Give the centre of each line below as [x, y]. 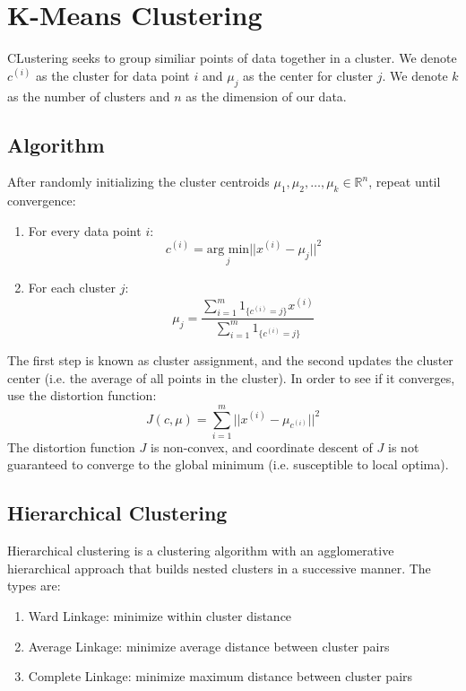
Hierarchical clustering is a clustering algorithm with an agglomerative [201, 551]
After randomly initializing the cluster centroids [138, 182]
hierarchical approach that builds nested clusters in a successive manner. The [219, 568]
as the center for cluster [308, 75]
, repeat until [405, 182]
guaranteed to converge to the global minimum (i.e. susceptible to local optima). [228, 464]
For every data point [85, 230]
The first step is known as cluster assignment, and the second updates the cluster [230, 359]
